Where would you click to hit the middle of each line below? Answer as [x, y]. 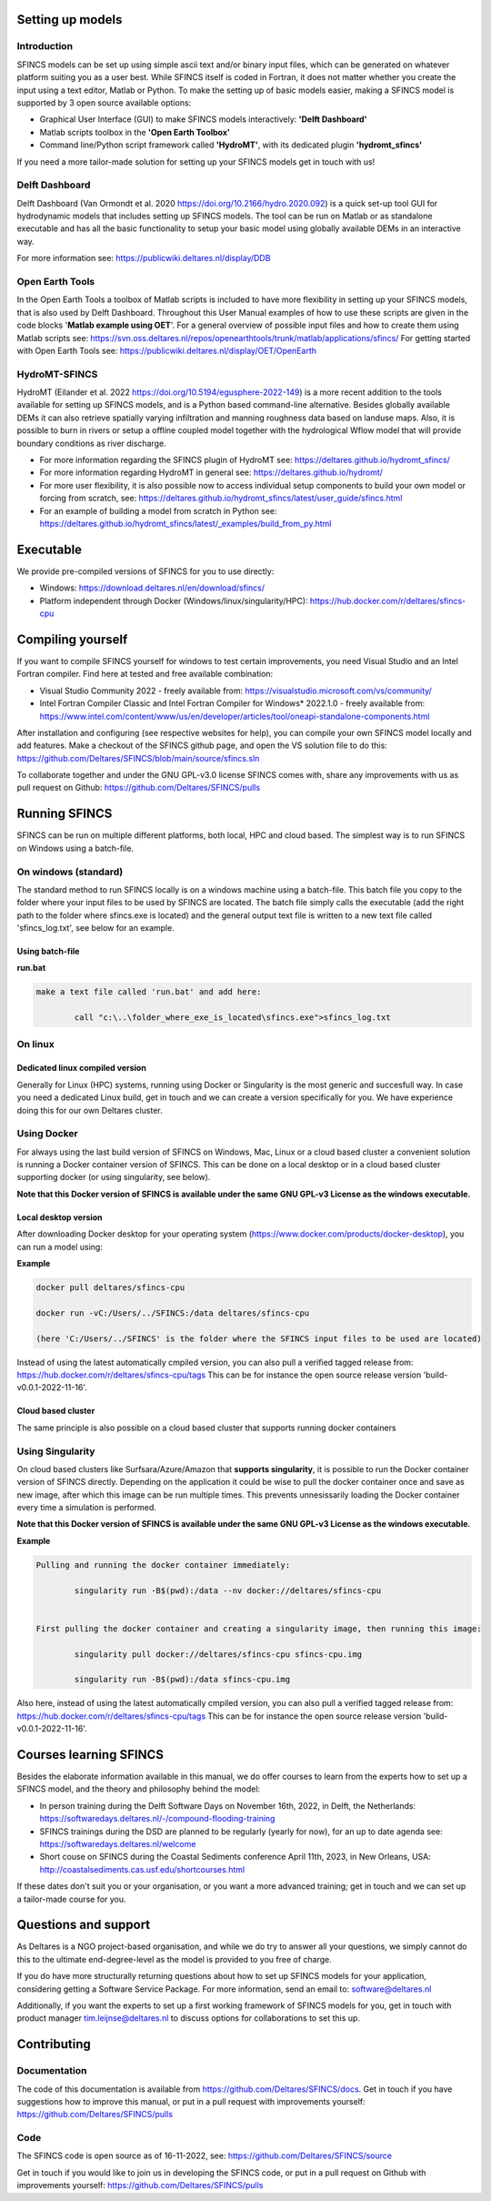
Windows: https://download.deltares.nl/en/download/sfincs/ [152, 588]
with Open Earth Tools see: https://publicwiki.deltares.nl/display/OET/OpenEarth [167, 350]
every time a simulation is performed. [86, 1508]
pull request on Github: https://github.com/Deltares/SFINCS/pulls [139, 788]
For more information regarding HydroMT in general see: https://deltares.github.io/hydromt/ [211, 472]
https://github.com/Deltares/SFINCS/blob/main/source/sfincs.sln [138, 758]
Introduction [45, 46]
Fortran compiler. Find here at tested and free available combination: [145, 674]
